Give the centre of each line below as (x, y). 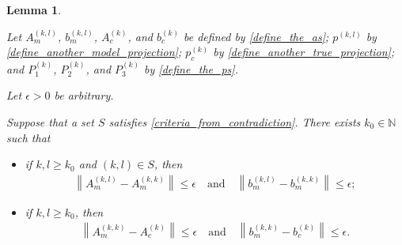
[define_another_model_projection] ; (94, 52)
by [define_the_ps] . (191, 68)
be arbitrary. (84, 95)
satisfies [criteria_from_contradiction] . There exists (235, 121)
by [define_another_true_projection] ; (304, 52)
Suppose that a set (50, 121)
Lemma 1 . (34, 9)
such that (28, 137)
